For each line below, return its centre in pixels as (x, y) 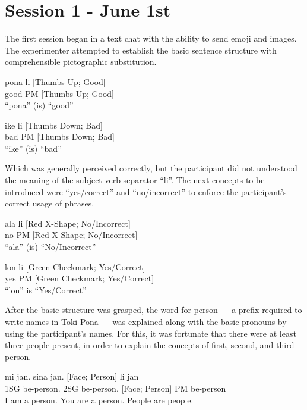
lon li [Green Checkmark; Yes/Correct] (75, 266)
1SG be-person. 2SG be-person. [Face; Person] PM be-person (115, 388)
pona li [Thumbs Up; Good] (55, 81)
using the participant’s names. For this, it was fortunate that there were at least (151, 333)
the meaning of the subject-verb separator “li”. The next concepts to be (135, 180)
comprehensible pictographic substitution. (81, 62)
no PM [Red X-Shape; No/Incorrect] (71, 235)
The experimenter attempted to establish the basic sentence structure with (141, 50)
